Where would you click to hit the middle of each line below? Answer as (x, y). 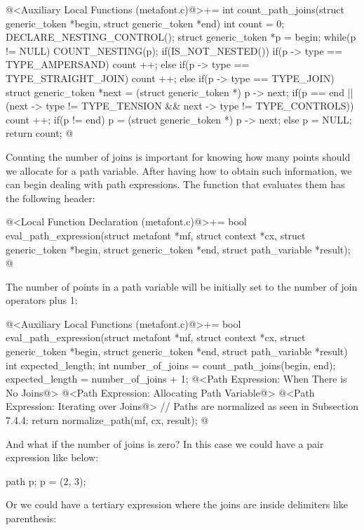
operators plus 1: (42, 300)
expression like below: (52, 457)
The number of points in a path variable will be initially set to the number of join (182, 286)
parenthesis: (31, 518)
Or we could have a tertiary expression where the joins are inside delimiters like (177, 504)
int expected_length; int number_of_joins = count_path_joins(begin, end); (171, 365)
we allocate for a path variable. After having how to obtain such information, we (179, 170)
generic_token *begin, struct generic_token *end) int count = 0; (145, 23)
